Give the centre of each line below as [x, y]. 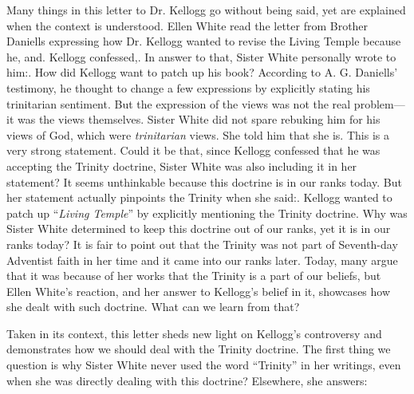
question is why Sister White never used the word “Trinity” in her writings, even [204, 365]
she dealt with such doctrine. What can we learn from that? [153, 307]
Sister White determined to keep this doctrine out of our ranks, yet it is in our [199, 229]
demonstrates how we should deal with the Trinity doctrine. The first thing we [199, 349]
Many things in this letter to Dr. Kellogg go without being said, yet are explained [206, 10]
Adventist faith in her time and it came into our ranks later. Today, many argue [202, 260]
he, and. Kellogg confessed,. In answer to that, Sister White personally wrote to [201, 56]
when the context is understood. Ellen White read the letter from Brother [187, 25]
